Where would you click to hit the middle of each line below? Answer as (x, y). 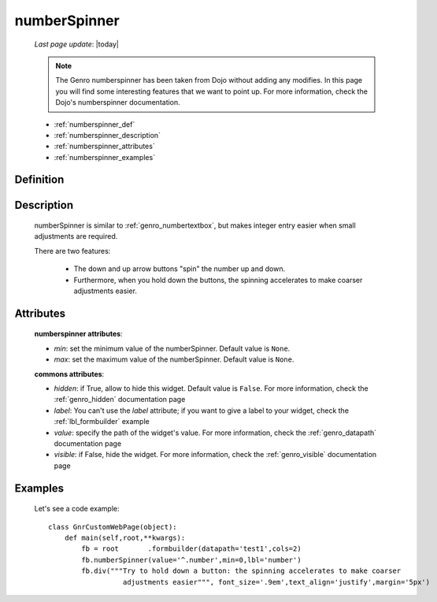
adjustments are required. (76, 236)
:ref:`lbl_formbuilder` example (102, 422)
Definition (39, 180)
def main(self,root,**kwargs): (125, 537)
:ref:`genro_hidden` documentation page (120, 399)
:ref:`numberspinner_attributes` (104, 147)
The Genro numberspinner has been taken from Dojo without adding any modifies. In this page (209, 80)
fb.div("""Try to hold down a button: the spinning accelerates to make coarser (241, 571)
